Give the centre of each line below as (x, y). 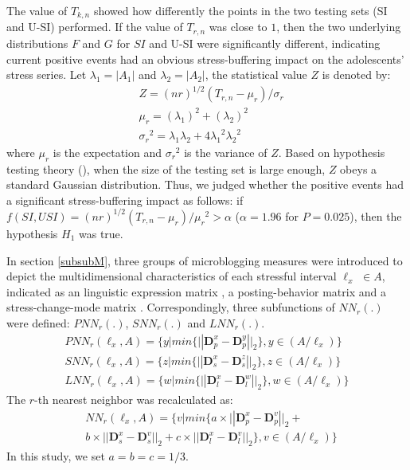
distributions (37, 43)
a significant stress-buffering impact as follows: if (125, 200)
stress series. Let (47, 74)
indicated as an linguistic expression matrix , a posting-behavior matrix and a (196, 291)
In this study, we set (56, 456)
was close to (238, 27)
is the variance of (226, 152)
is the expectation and (107, 152)
